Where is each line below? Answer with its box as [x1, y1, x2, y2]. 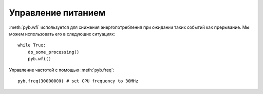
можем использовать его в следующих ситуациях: [9, 31, 115, 37]
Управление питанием [9, 7, 106, 18]
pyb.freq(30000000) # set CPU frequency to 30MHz [18, 78, 139, 84]
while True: [18, 42, 46, 48]
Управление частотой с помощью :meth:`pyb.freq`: [9, 67, 114, 73]
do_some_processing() [27, 49, 80, 55]
